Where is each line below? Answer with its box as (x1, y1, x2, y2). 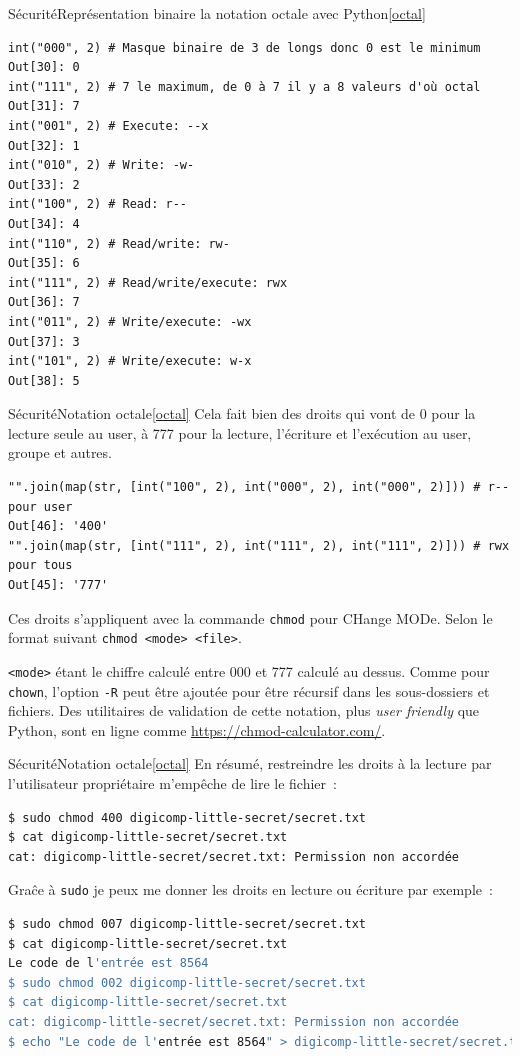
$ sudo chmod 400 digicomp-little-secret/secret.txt (8, 810, 366, 825)
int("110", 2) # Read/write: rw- (8, 236, 230, 251)
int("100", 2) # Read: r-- (8, 197, 187, 212)
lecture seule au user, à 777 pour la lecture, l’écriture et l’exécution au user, (8, 422, 472, 443)
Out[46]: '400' (8, 519, 109, 534)
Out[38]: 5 (8, 373, 80, 388)
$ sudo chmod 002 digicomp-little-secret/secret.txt (8, 975, 366, 990)
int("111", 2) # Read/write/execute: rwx (8, 275, 288, 290)
